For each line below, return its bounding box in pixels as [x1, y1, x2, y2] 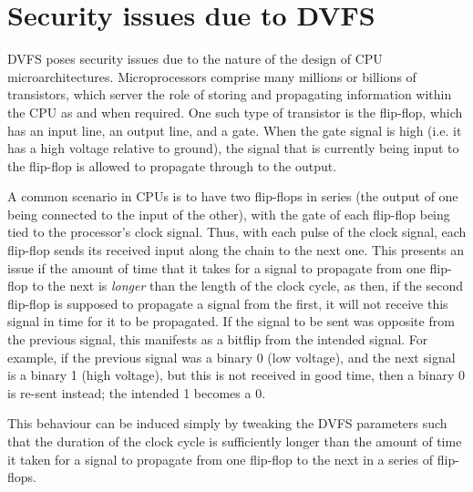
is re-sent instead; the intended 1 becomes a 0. [7, 383, 266, 402]
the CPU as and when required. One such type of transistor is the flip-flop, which [7, 102, 463, 121]
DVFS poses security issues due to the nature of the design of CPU [7, 49, 383, 68]
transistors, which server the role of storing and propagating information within [7, 85, 452, 104]
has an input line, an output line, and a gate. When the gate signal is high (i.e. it [7, 120, 462, 139]
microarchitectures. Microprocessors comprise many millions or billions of [7, 67, 416, 86]
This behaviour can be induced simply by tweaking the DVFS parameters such [7, 414, 447, 433]
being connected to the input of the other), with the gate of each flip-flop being [7, 204, 450, 223]
